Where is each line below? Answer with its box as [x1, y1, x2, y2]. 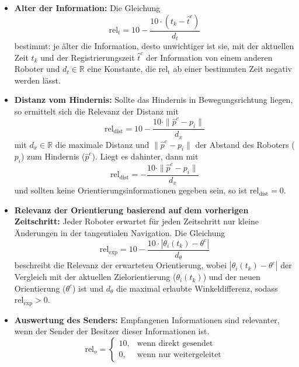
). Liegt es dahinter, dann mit [92, 150, 199, 162]
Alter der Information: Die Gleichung [14, 2, 161, 13]
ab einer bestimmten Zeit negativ [173, 63, 292, 75]
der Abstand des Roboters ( [195, 138, 295, 150]
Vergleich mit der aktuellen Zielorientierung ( [14, 271, 176, 283]
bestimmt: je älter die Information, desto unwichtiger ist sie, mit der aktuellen [14, 40, 294, 52]
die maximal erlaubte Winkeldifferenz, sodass [116, 282, 278, 294]
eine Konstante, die [87, 63, 156, 75]
